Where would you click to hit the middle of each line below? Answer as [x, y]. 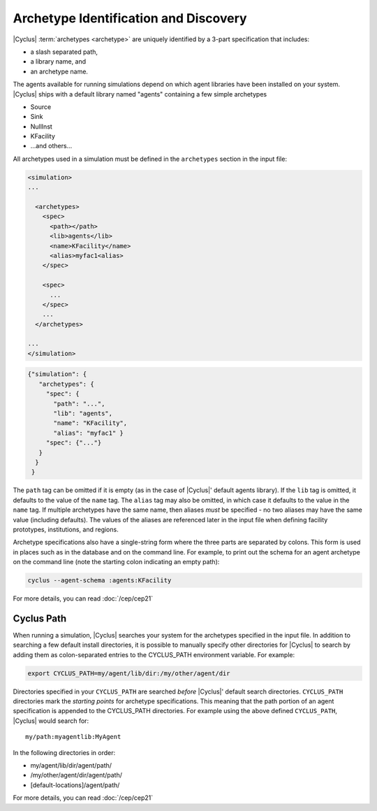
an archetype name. [59, 71]
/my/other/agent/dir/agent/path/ [76, 775]
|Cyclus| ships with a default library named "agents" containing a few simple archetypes [140, 94]
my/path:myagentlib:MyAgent [73, 737]
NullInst [41, 127]
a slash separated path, [64, 52]
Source [41, 107]
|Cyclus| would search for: [51, 721]
